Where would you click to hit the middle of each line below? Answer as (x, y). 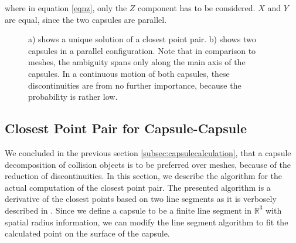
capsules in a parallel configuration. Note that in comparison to (142, 50)
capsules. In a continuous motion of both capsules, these (129, 73)
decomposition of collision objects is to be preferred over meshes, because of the (148, 164)
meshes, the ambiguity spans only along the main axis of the (137, 62)
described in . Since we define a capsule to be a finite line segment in (128, 210)
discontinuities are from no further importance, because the (135, 85)
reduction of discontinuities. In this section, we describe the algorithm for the (144, 176)
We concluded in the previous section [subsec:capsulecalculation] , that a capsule (148, 152)
